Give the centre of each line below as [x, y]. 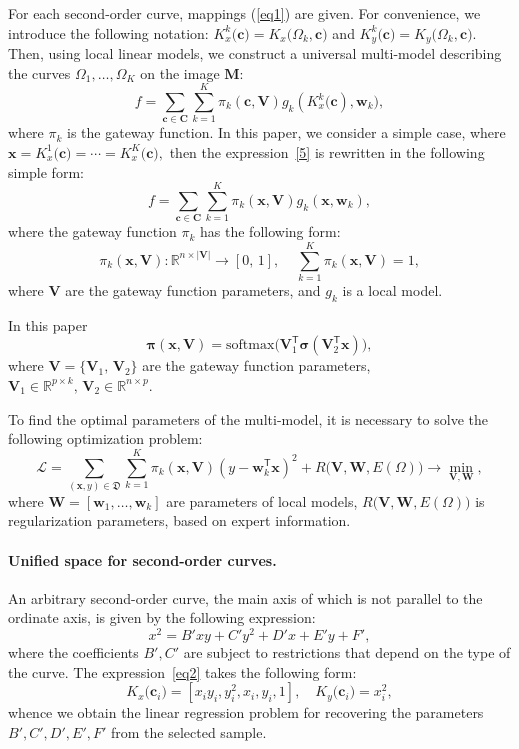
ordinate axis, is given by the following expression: [162, 617]
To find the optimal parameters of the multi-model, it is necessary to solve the [248, 418]
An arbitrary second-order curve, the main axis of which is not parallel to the [245, 597]
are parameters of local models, [262, 500]
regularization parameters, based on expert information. [179, 520]
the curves [39, 72]
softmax [250, 345]
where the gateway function [92, 231]
